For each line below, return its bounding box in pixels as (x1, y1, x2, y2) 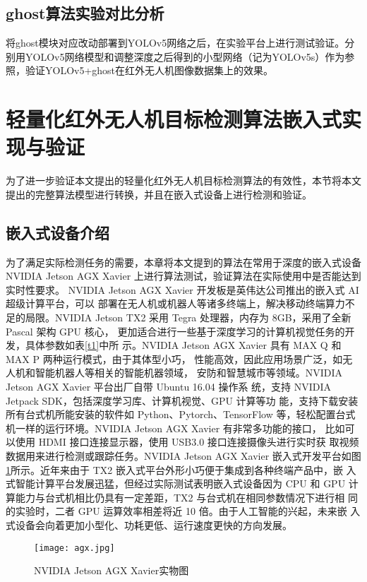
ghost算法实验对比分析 (6, 2, 164, 24)
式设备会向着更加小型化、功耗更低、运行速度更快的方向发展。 (6, 517, 292, 532)
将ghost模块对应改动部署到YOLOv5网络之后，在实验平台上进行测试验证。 (6, 35, 345, 50)
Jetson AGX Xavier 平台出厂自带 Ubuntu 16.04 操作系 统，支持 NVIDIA (6, 379, 332, 394)
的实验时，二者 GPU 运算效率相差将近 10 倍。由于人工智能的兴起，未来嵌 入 (6, 504, 361, 518)
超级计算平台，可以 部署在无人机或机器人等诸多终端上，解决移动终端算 (6, 296, 335, 311)
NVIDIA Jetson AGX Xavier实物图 (34, 563, 189, 578)
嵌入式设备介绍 (6, 221, 109, 243)
